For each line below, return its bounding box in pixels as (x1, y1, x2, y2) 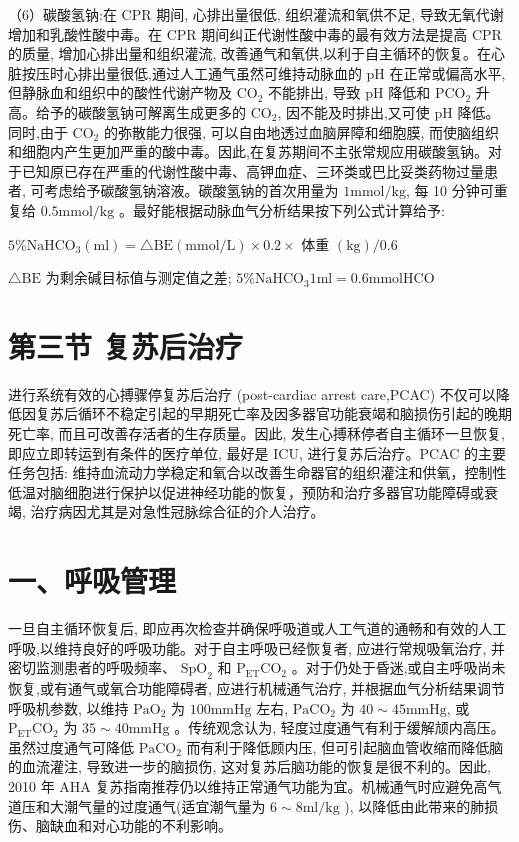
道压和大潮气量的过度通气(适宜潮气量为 (8, 795, 266, 816)
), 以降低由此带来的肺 (344, 795, 485, 816)
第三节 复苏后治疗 (8, 325, 243, 366)
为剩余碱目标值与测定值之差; (45, 267, 232, 288)
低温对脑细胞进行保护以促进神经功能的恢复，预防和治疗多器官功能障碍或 (8, 481, 484, 502)
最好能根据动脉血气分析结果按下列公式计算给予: (132, 199, 445, 220)
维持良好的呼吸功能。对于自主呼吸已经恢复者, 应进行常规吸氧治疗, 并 (53, 637, 505, 658)
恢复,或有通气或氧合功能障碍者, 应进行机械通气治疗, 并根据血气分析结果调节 (8, 678, 505, 699)
